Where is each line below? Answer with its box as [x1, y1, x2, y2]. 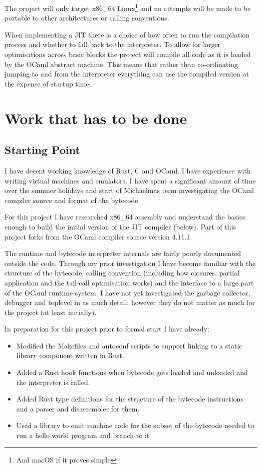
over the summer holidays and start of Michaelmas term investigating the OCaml [5, 185, 254, 195]
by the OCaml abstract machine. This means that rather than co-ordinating [5, 58, 238, 69]
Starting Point [5, 142, 80, 157]
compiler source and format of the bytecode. [5, 194, 140, 205]
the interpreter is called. [16, 376, 90, 387]
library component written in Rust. [16, 350, 124, 360]
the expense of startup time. [5, 78, 91, 88]
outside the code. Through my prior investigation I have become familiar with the [5, 257, 256, 268]
